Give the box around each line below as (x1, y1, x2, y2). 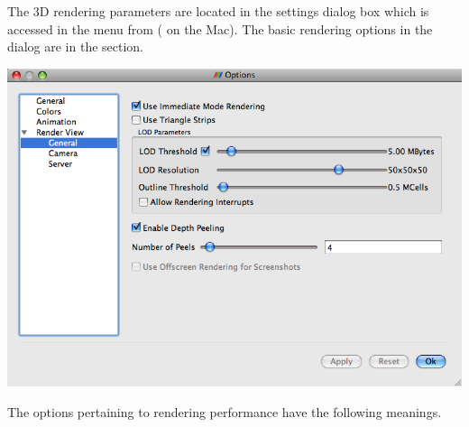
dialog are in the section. (7, 37, 144, 56)
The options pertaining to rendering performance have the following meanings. (7, 402, 442, 421)
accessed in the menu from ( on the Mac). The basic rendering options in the (7, 19, 433, 38)
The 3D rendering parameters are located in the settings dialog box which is (7, 2, 429, 20)
